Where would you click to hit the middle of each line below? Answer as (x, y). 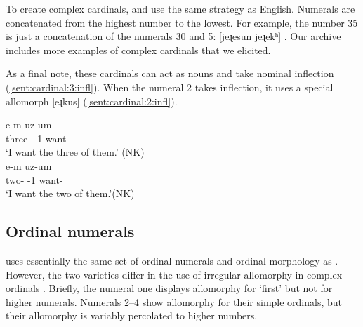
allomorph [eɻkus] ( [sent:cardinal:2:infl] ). (92, 101)
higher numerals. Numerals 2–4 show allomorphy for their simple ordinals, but (174, 301)
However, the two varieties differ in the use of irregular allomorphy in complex (174, 274)
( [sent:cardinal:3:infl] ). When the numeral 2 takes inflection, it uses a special (170, 87)
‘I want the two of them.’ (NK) (70, 193)
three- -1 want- (38, 138)
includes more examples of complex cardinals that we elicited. (138, 49)
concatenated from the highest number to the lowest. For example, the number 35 (182, 22)
